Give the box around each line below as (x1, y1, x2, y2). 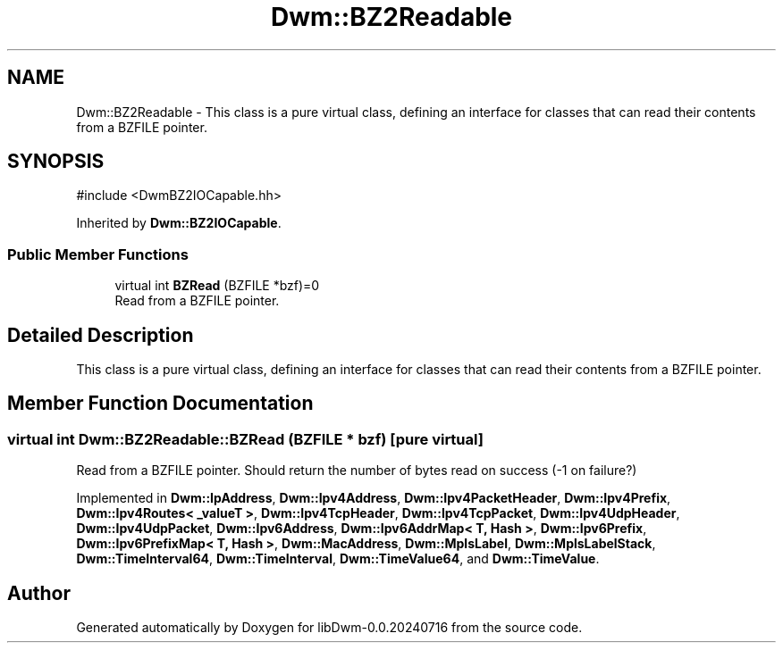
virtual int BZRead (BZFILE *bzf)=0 (114, 278, 320, 294)
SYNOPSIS (7, 150, 105, 173)
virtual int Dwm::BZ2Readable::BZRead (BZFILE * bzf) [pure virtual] (7, 429, 484, 448)
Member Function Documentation (7, 392, 314, 415)
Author (7, 581, 71, 604)
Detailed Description (7, 323, 194, 346)
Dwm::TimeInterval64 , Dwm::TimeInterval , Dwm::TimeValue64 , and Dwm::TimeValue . (76, 551, 600, 567)
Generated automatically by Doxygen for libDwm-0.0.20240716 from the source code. (76, 620, 583, 636)
